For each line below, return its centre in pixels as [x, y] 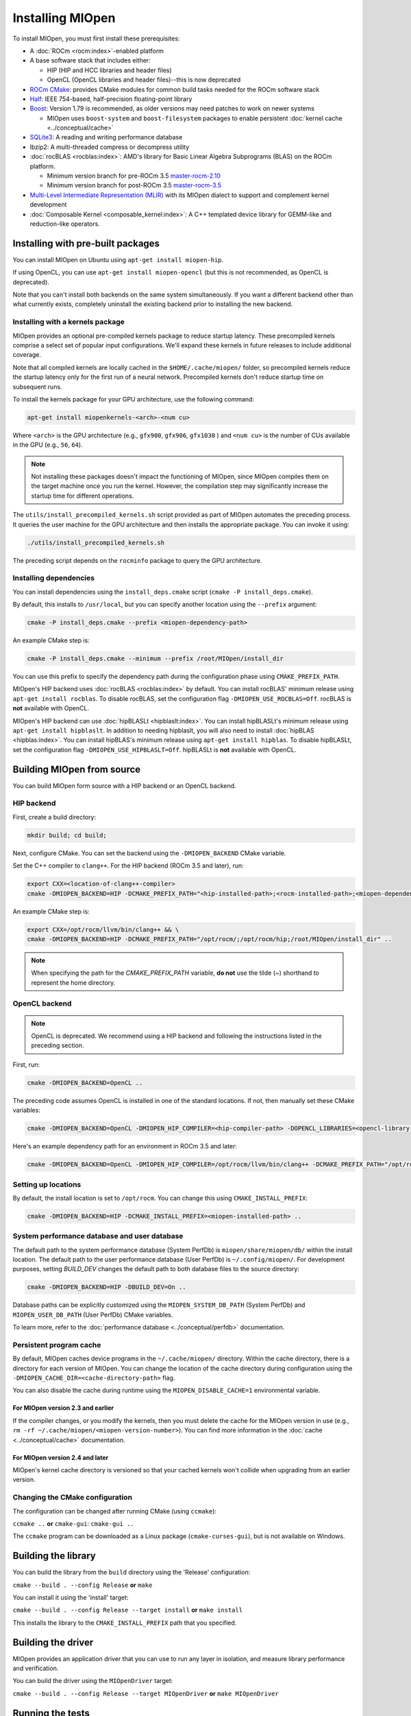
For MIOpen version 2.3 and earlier [63, 1408]
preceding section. [58, 1045]
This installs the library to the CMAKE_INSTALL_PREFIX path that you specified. [125, 1623]
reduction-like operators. [65, 224]
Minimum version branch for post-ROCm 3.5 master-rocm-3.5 [134, 185]
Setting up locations [47, 1184]
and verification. [36, 1669]
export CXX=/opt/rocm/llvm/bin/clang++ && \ [103, 929]
